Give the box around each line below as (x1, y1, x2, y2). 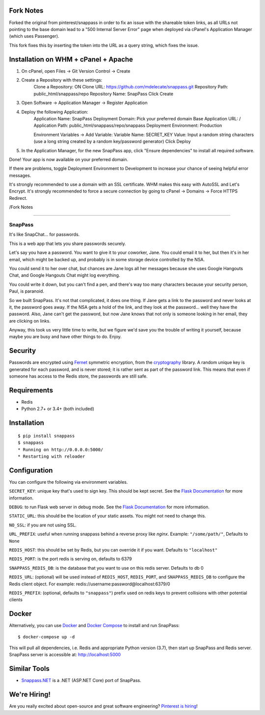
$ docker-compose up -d (18, 634, 75, 639)
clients (9, 597, 23, 603)
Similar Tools (9, 664, 50, 673)
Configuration (9, 466, 53, 474)
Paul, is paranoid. (9, 288, 44, 294)
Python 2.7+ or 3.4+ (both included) (21, 406, 94, 412)
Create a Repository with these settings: (21, 77, 103, 83)
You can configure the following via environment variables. (9, 479, 128, 485)
